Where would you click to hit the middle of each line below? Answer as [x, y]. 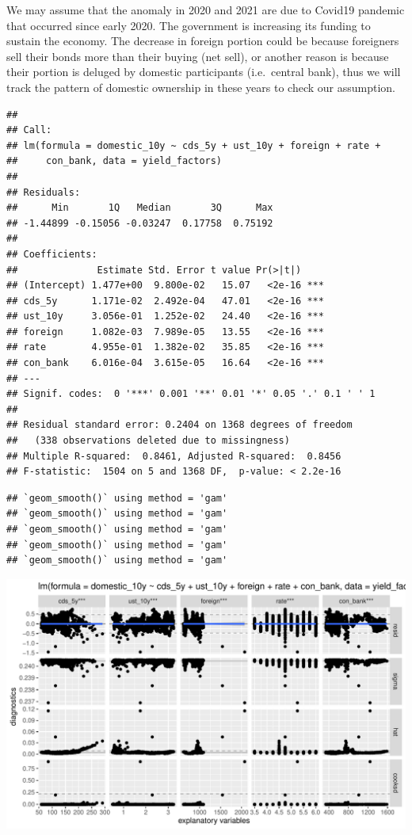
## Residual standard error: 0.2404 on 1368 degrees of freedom [179, 425]
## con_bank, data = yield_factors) [114, 161]
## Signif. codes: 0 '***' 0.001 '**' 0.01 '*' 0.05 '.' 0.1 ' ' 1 [191, 394]
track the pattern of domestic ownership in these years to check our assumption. [201, 87]
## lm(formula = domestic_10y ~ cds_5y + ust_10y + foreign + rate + [194, 145]
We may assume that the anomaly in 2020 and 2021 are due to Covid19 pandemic [206, 10]
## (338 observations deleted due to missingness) [148, 441]
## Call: [29, 130]
